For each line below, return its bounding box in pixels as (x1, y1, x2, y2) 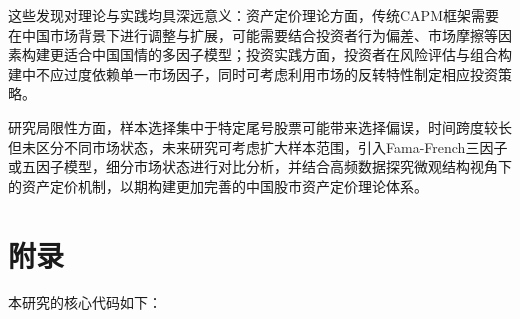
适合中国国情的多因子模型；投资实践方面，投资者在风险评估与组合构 (63, 44, 512, 65)
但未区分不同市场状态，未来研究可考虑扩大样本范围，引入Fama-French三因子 (8, 136, 508, 157)
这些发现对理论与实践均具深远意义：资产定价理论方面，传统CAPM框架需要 (8, 5, 499, 25)
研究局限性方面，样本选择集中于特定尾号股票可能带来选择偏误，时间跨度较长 (8, 116, 512, 137)
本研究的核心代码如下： (8, 292, 162, 313)
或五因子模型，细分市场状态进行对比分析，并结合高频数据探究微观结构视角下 (8, 156, 512, 177)
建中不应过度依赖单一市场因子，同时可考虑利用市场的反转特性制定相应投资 (8, 63, 498, 84)
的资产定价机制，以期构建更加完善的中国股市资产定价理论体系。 (8, 175, 428, 196)
